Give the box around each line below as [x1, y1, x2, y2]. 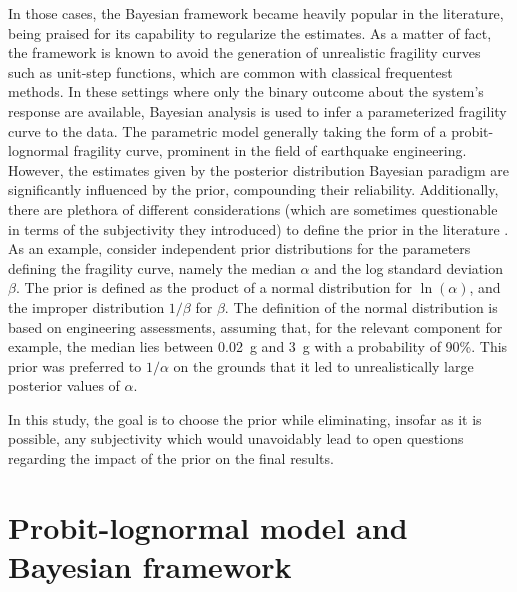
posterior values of [8, 375, 120, 396]
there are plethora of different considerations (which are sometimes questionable [8, 198, 498, 219]
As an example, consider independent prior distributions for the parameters [8, 238, 471, 259]
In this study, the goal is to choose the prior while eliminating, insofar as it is [8, 408, 482, 429]
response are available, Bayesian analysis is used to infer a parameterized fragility [8, 100, 507, 121]
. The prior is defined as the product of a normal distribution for [15, 277, 412, 298]
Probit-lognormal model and [8, 506, 408, 547]
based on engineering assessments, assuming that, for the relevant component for [8, 316, 503, 337]
